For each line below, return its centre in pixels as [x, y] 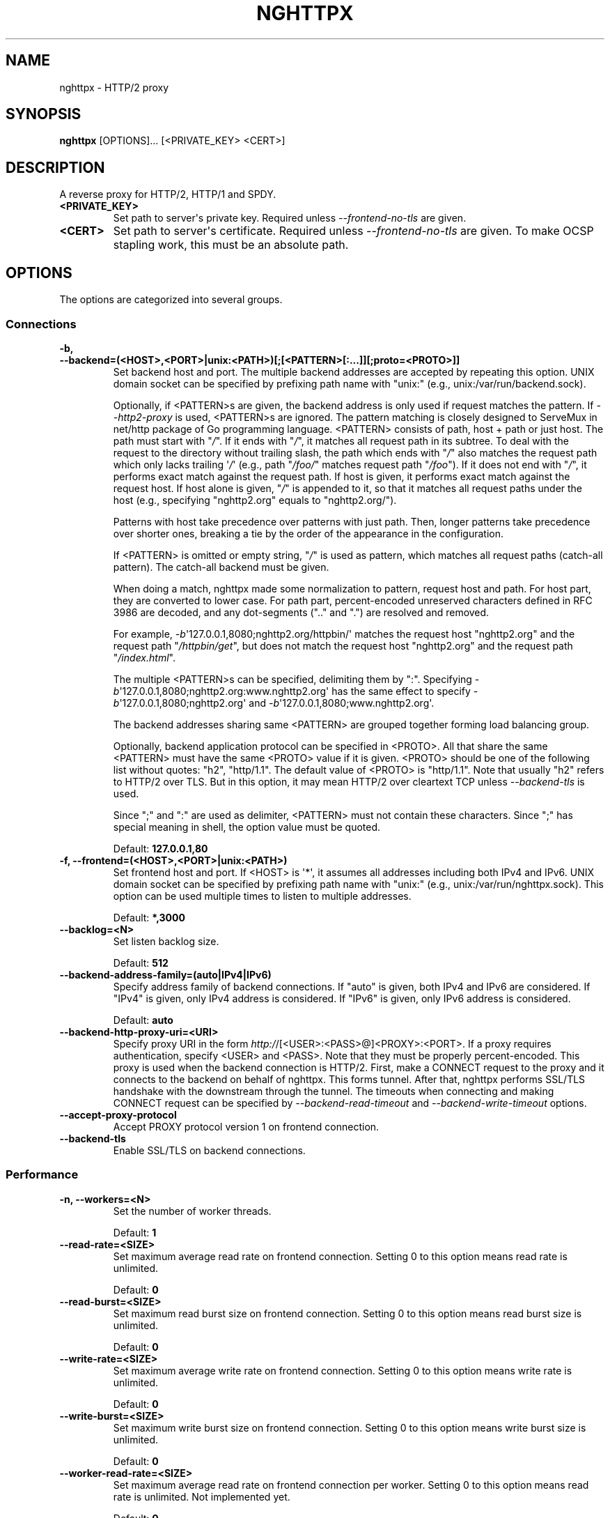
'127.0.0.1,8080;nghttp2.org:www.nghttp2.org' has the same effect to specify [295, 691]
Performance [42, 1175]
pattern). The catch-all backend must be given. [221, 567]
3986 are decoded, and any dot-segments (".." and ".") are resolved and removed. [301, 612]
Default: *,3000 [149, 917]
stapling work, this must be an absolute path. [231, 245]
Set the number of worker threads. [192, 1211]
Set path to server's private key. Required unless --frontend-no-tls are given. [290, 218]
